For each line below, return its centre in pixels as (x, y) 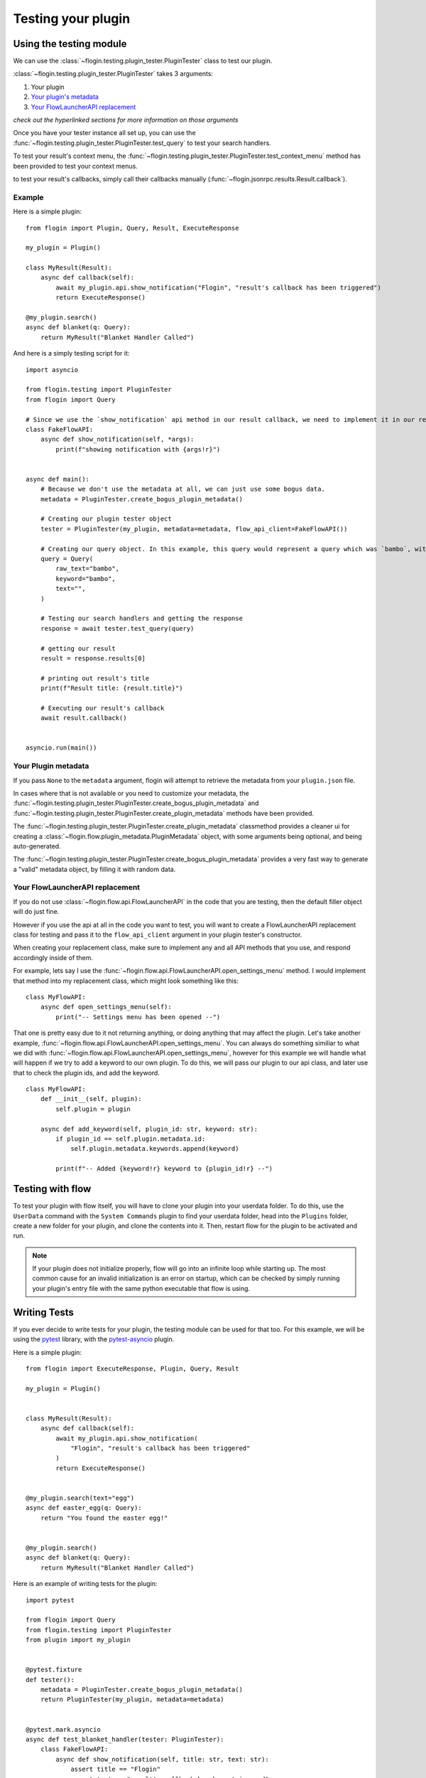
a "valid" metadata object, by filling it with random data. (94, 869)
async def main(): (58, 479)
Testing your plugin (72, 18)
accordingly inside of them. (53, 957)
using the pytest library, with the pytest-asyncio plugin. (94, 1339)
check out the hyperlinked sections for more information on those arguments (126, 120)
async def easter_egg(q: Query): (84, 1508)
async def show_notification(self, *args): (117, 440)
